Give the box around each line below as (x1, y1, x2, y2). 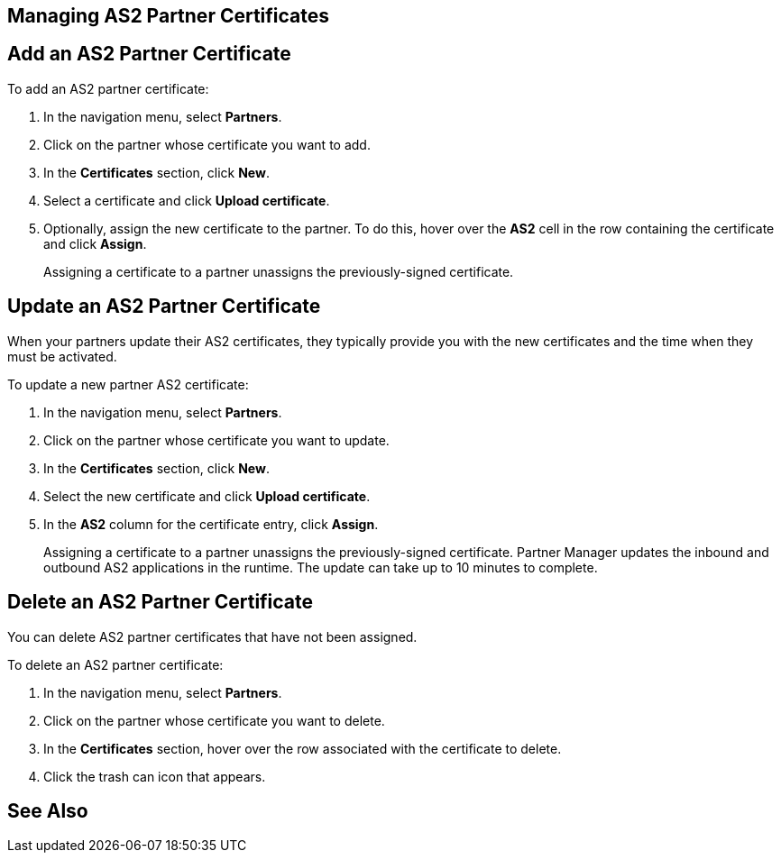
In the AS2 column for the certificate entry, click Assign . (43, 516, 379, 532)
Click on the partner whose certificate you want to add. (43, 136, 371, 152)
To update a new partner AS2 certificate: (7, 376, 249, 392)
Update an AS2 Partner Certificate (7, 295, 321, 318)
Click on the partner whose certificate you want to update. (43, 432, 390, 448)
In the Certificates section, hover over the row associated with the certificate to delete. (43, 740, 562, 756)
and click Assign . (43, 235, 147, 252)
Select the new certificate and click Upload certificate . (43, 488, 371, 504)
